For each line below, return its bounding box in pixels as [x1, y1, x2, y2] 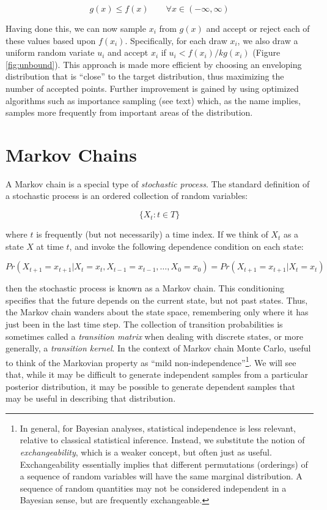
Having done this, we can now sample [6, 22, 146, 34]
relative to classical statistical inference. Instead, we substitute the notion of [20, 433, 305, 446]
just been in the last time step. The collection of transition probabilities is [6, 318, 283, 331]
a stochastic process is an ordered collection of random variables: [6, 189, 248, 202]
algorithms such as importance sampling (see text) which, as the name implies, [6, 94, 301, 107]
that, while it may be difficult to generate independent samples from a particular [6, 368, 308, 381]
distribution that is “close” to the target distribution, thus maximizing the [6, 70, 284, 83]
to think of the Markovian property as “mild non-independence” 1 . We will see [6, 354, 296, 369]
